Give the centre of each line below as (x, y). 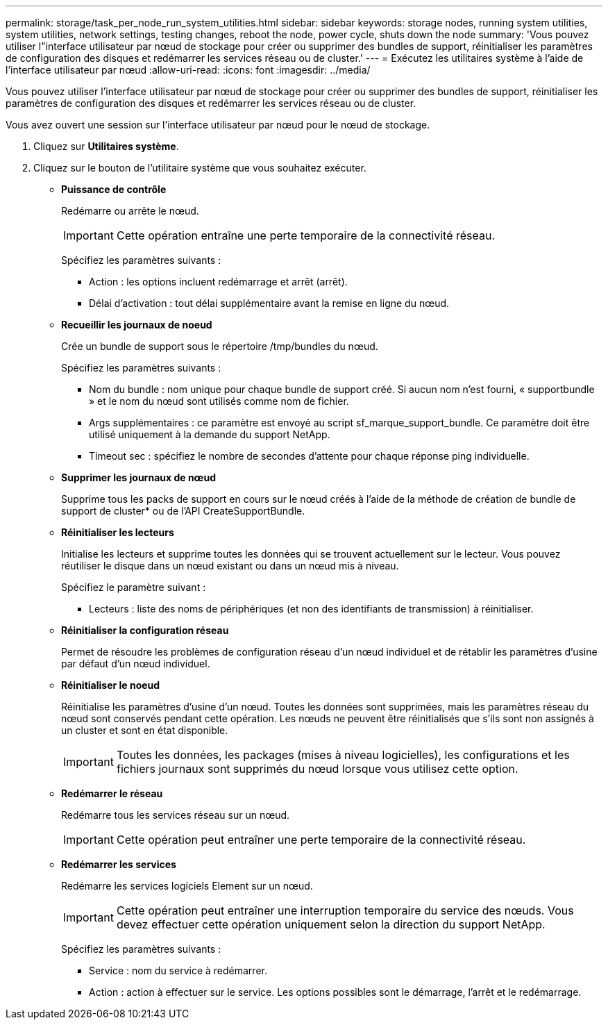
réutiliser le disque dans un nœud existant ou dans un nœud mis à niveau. (230, 566)
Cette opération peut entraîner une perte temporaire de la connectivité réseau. (321, 840)
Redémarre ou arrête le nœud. (130, 211)
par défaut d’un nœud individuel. (136, 664)
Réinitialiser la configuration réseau (145, 630)
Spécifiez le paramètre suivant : (134, 587)
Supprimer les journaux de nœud (138, 477)
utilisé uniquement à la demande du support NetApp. (210, 434)
